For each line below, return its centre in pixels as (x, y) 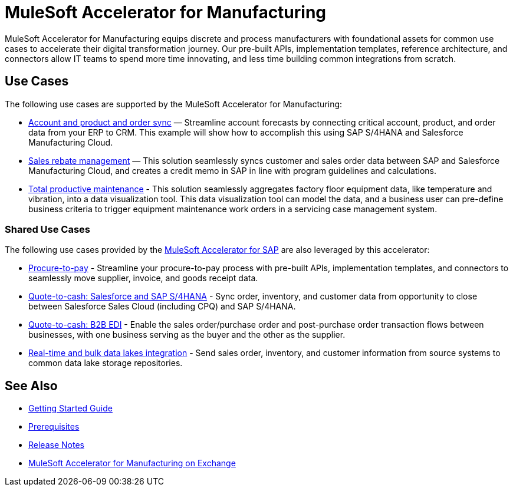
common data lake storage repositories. (106, 363)
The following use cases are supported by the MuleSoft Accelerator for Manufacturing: (174, 104)
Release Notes (56, 445)
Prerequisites (54, 427)
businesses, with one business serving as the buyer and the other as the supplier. (187, 335)
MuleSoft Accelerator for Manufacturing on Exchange (132, 463)
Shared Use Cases (48, 229)
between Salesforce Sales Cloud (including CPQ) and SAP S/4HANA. (162, 307)
